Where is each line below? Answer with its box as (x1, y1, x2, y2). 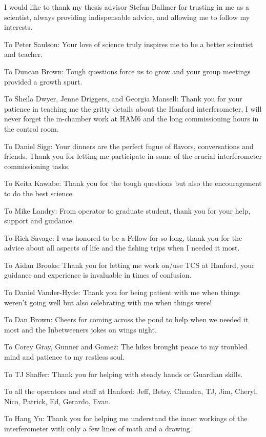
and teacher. (4, 49, 43, 59)
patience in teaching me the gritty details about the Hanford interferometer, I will (4, 103, 262, 114)
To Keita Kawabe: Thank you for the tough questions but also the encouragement (4, 178, 262, 189)
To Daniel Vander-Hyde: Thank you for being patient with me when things (4, 287, 240, 298)
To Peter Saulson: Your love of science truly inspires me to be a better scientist (4, 38, 253, 49)
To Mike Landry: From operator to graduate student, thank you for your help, (4, 205, 251, 216)
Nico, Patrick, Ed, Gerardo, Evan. (4, 396, 111, 406)
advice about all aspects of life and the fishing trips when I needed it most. (4, 242, 240, 253)
